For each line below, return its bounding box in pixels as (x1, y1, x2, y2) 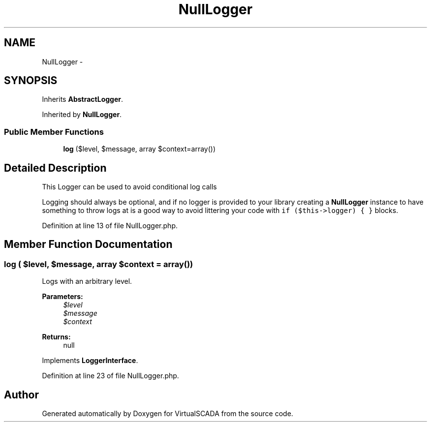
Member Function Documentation (4, 238, 173, 251)
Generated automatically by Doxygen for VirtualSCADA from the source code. (42, 409, 293, 418)
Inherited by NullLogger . (42, 110, 122, 119)
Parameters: (42, 292, 83, 301)
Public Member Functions (4, 126, 104, 137)
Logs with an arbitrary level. (42, 277, 132, 286)
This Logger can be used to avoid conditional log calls (42, 183, 217, 191)
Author (4, 388, 39, 401)
